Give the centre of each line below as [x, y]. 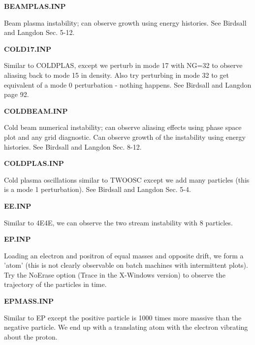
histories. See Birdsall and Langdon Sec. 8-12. [73, 146]
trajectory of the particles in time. [55, 284]
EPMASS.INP [29, 301]
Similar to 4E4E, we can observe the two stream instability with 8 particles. [118, 222]
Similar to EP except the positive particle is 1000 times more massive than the [123, 317]
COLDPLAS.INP [34, 163]
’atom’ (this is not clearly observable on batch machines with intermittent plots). [126, 265]
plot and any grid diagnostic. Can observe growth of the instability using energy [125, 137]
